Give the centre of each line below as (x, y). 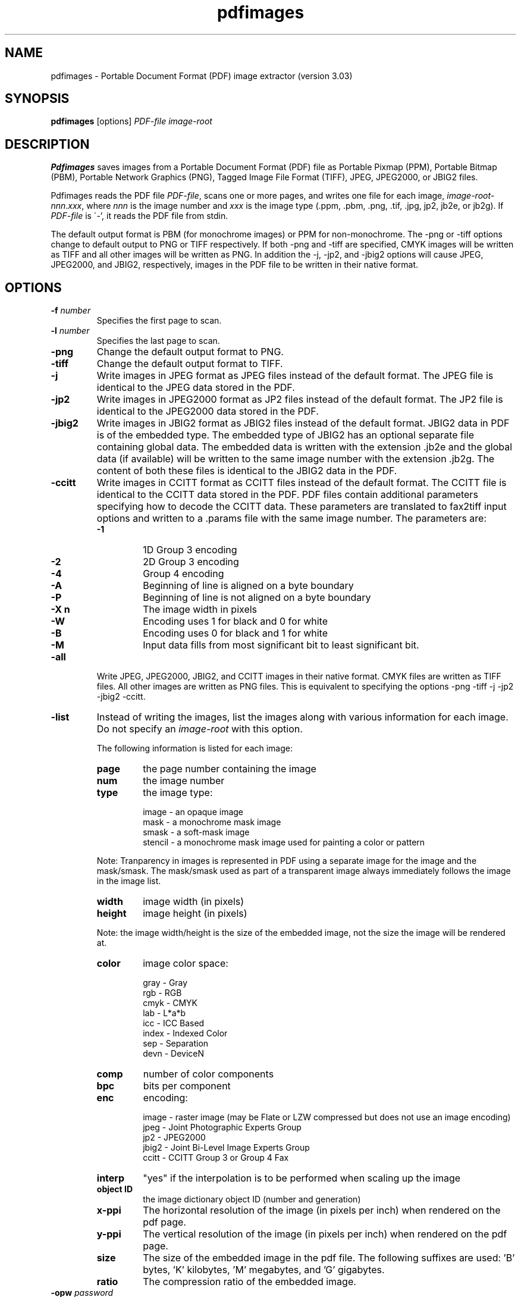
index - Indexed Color (185, 1033)
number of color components (208, 1074)
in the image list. (129, 881)
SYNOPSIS (37, 99)
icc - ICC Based (174, 1023)
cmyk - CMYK (170, 1003)
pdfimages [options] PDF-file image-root (131, 121)
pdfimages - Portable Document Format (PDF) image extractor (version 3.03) (202, 76)
